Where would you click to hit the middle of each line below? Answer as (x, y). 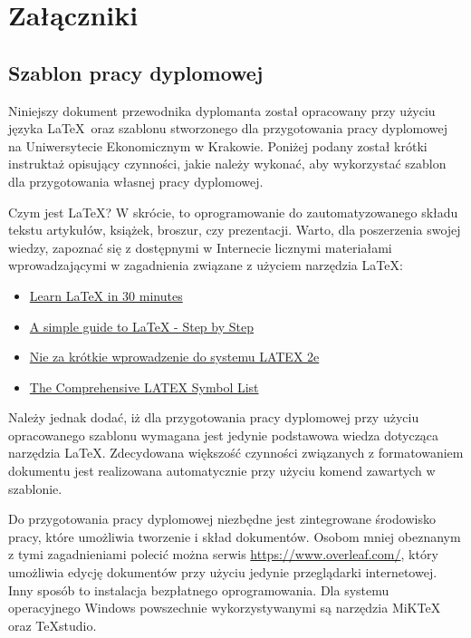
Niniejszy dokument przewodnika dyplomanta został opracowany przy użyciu (222, 110)
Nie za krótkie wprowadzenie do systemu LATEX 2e (174, 357)
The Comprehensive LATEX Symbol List (144, 387)
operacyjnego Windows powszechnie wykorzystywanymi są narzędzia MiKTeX (225, 608)
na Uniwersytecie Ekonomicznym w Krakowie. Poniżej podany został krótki (218, 145)
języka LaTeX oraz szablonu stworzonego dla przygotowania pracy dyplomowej (228, 128)
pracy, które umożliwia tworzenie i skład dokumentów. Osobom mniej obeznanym (235, 536)
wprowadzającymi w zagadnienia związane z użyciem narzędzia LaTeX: (206, 265)
